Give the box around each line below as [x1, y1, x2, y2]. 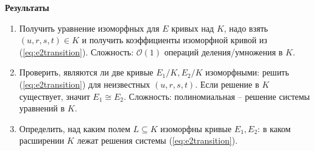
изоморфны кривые [160, 122, 232, 135]
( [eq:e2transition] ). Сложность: [19, 45, 134, 58]
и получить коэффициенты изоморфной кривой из [82, 33, 267, 46]
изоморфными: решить [205, 66, 289, 79]
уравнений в [19, 102, 65, 114]
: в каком [257, 122, 291, 135]
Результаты [5, 1, 49, 13]
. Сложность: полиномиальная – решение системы [124, 90, 310, 102]
